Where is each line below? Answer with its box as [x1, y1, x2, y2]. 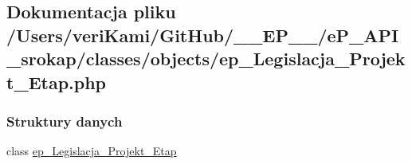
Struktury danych [6, 111, 123, 131]
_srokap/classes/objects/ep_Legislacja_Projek [6, 46, 406, 71]
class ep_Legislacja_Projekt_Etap [6, 143, 177, 159]
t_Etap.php [6, 69, 107, 94]
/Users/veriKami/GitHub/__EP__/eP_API [6, 22, 399, 47]
